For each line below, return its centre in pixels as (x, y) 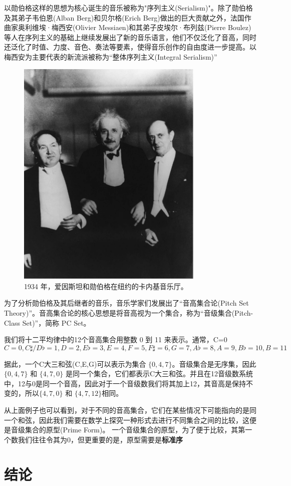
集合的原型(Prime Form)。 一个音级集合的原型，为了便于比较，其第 (135, 430)
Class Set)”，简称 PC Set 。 (47, 322)
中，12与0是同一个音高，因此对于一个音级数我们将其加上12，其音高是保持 (125, 383)
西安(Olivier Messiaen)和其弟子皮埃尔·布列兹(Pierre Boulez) (155, 27)
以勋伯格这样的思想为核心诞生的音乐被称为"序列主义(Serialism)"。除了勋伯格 (128, 8)
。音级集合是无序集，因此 (214, 363)
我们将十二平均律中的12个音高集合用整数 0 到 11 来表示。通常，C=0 (116, 339)
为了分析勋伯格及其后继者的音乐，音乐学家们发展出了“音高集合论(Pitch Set (126, 303)
